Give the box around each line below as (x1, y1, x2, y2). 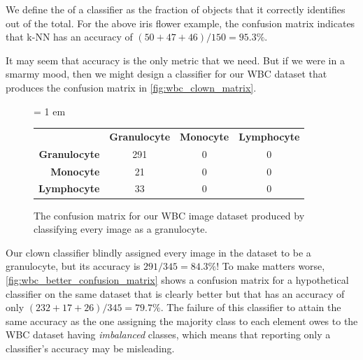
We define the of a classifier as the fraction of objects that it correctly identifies (6, 2, 346, 16)
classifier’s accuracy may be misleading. (6, 340, 175, 355)
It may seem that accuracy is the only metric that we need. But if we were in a (6, 52, 345, 67)
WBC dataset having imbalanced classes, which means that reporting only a (6, 327, 331, 342)
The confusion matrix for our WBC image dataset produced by (34, 208, 305, 222)
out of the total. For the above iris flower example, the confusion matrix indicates (6, 15, 355, 30)
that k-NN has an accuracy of (6, 29, 133, 44)
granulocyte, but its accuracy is (6, 259, 141, 273)
